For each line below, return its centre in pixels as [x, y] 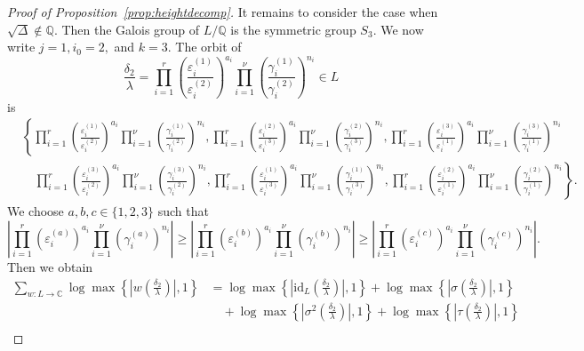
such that [183, 211]
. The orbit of [204, 47]
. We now [398, 29]
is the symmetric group [293, 29]
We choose [36, 211]
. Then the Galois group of [127, 29]
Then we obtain [50, 266]
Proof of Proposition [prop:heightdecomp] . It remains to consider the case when [223, 12]
